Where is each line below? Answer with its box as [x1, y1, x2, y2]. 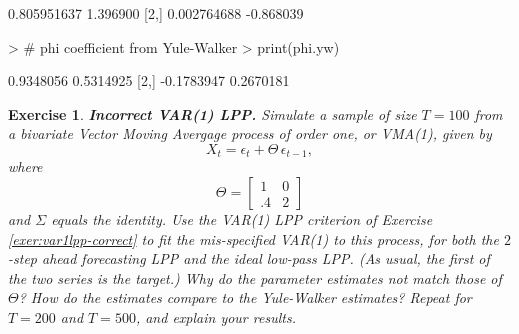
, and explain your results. [135, 306, 296, 327]
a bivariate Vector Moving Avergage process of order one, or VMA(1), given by [8, 123, 492, 144]
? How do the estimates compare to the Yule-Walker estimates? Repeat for [18, 287, 472, 308]
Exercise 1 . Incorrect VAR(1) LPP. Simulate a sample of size [8, 103, 417, 124]
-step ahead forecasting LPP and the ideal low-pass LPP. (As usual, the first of [8, 248, 490, 269]
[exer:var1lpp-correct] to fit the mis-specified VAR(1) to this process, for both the [8, 228, 499, 249]
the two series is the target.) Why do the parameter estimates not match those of [8, 267, 502, 288]
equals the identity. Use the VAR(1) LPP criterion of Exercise [51, 209, 433, 230]
